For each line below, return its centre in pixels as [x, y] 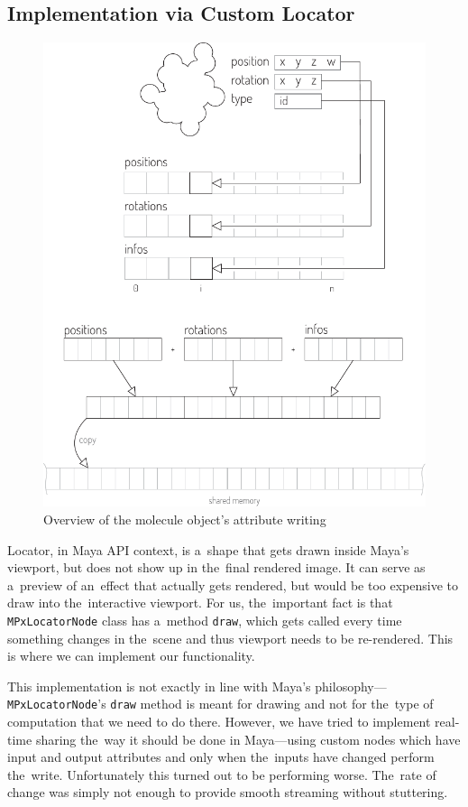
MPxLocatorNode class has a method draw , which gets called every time [205, 620]
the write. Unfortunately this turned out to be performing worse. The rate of [222, 774]
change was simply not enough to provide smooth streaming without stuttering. [228, 792]
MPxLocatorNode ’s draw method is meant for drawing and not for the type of [220, 704]
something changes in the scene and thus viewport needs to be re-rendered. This [230, 638]
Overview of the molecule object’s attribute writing [185, 519]
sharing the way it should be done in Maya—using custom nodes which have [248, 739]
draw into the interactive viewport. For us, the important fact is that [200, 603]
